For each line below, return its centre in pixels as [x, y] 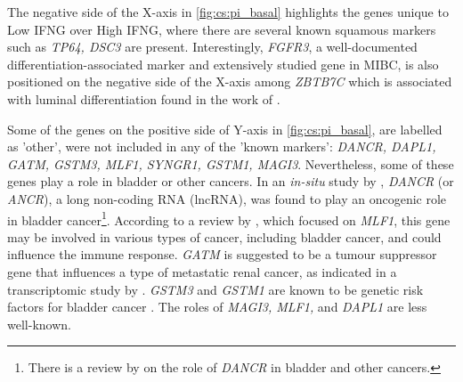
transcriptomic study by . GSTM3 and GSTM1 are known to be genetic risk [215, 289]
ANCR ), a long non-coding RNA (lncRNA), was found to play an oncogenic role [227, 198]
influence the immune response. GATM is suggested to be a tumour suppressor [222, 254]
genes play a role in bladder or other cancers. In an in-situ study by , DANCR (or [231, 181]
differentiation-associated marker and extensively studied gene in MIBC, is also [223, 64]
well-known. [39, 324]
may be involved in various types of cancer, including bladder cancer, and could [224, 236]
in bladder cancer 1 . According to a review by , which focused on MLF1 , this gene [229, 218]
